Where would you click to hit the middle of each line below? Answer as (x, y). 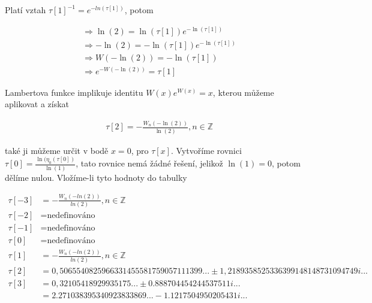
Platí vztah (25, 10)
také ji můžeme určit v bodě (57, 150)
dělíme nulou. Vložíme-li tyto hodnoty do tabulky (96, 177)
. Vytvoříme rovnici (206, 150)
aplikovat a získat (37, 104)
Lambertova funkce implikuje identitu (74, 92)
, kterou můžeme (243, 92)
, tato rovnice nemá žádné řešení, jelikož (149, 163)
